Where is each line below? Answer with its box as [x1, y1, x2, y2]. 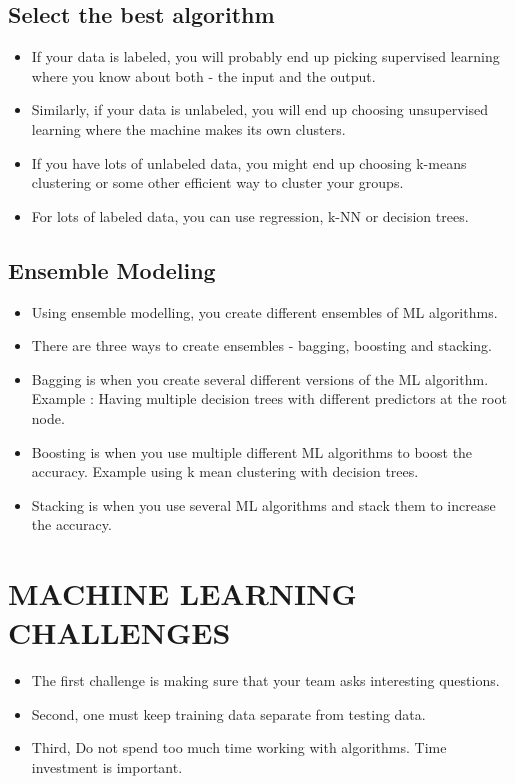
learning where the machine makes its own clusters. [31, 118, 346, 139]
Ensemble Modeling [8, 254, 216, 285]
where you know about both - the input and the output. [31, 65, 376, 86]
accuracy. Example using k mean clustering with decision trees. [31, 461, 419, 482]
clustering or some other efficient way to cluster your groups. [31, 172, 404, 193]
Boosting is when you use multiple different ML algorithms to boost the [31, 441, 473, 462]
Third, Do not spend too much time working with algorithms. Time [31, 737, 447, 758]
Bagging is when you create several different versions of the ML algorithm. [31, 368, 489, 389]
